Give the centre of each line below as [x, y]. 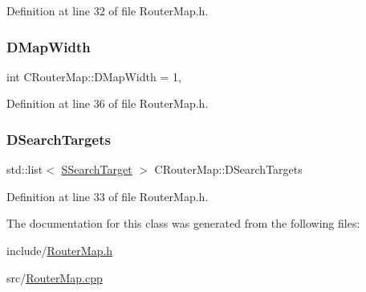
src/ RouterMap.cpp [55, 277]
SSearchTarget [97, 169]
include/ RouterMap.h [60, 250]
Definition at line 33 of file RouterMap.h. [108, 196]
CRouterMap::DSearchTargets [228, 169]
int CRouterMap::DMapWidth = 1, [94, 76]
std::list [25, 169]
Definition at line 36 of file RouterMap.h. [108, 103]
